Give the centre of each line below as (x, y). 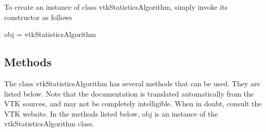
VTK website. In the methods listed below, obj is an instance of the (111, 113)
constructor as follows (38, 17)
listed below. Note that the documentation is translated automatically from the (129, 93)
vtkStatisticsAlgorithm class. (49, 124)
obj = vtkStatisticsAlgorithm (50, 34)
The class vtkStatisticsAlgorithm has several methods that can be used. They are (132, 83)
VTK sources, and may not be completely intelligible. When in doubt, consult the (133, 103)
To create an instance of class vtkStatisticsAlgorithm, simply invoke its (116, 7)
